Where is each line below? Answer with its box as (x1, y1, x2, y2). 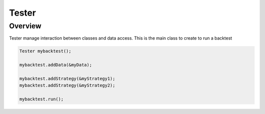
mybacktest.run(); (19, 96, 64, 102)
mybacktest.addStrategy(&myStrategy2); (19, 83, 115, 88)
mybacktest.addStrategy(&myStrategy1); (19, 76, 115, 81)
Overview (9, 22, 42, 30)
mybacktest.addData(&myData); (19, 62, 92, 68)
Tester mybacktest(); (19, 48, 72, 54)
